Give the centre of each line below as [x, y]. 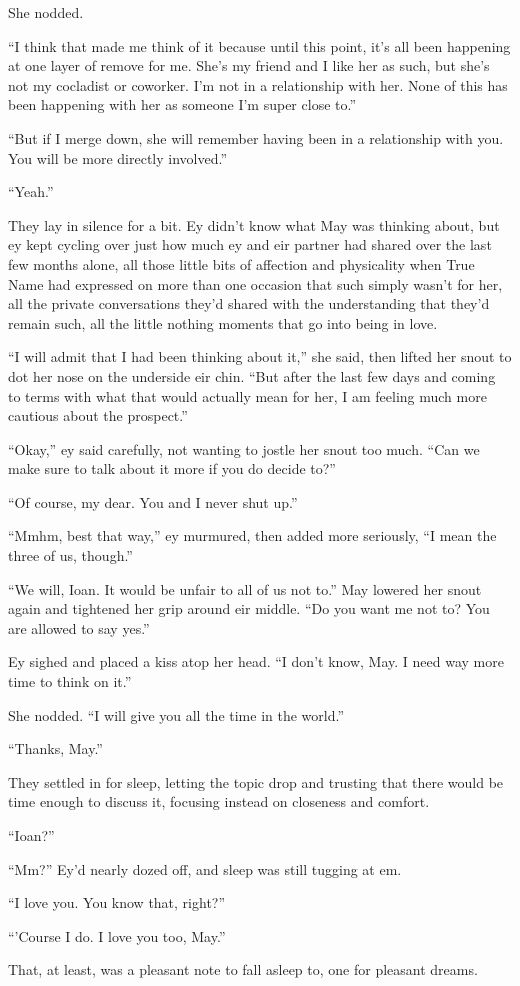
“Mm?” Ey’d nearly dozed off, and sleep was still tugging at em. [205, 868]
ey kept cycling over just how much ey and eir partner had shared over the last [250, 244]
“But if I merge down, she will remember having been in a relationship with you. [256, 137]
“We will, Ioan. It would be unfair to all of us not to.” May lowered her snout [245, 588]
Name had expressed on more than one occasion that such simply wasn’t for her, [255, 283]
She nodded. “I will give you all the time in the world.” [176, 714]
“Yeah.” [31, 191]
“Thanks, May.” [55, 748]
